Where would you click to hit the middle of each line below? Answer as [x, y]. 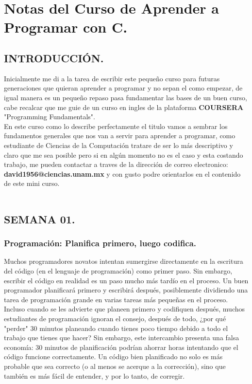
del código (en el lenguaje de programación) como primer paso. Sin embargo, [118, 271]
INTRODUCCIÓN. [54, 58]
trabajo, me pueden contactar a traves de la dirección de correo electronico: [116, 164]
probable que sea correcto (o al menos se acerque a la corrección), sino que [115, 366]
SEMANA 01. [40, 219]
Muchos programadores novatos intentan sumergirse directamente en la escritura [124, 261]
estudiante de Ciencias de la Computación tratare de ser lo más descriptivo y [118, 145]
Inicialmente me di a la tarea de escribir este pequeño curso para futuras [112, 78]
